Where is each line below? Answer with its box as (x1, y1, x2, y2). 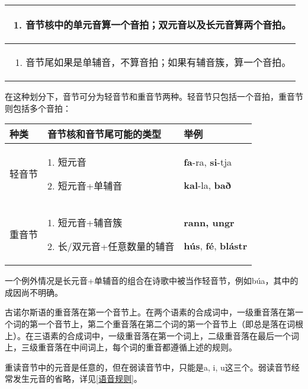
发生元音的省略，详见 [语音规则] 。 (12, 372, 142, 385)
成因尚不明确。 (5, 286, 63, 298)
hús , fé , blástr (184, 239, 248, 253)
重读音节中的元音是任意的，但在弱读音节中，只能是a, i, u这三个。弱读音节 (5, 360, 291, 373)
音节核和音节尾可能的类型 (47, 127, 162, 141)
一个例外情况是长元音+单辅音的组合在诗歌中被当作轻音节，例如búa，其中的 (5, 274, 299, 287)
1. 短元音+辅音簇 (47, 216, 123, 230)
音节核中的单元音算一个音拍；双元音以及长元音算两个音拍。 (25, 18, 291, 31)
